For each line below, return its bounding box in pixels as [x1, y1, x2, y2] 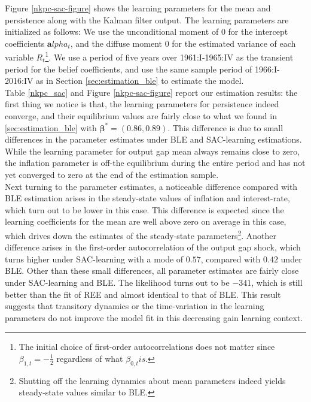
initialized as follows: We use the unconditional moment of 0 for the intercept [5, 25, 288, 38]
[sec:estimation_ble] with [5, 121, 97, 134]
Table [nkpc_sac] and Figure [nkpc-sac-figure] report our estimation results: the [5, 86, 298, 98]
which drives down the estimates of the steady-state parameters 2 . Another [5, 227, 277, 241]
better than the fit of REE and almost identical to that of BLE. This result [5, 288, 281, 300]
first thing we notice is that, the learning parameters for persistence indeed [5, 98, 279, 110]
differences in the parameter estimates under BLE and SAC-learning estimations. [5, 133, 302, 146]
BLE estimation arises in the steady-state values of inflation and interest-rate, [5, 192, 290, 204]
